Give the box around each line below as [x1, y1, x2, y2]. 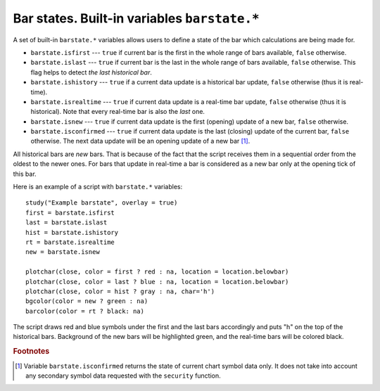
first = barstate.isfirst [25, 208, 115, 217]
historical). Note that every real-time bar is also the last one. [30, 108, 205, 116]
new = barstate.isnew [25, 248, 100, 256]
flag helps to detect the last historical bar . [30, 68, 153, 77]
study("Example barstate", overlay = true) [25, 199, 178, 207]
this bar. [13, 169, 37, 178]
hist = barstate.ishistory [25, 229, 119, 236]
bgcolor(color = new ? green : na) [25, 297, 148, 305]
